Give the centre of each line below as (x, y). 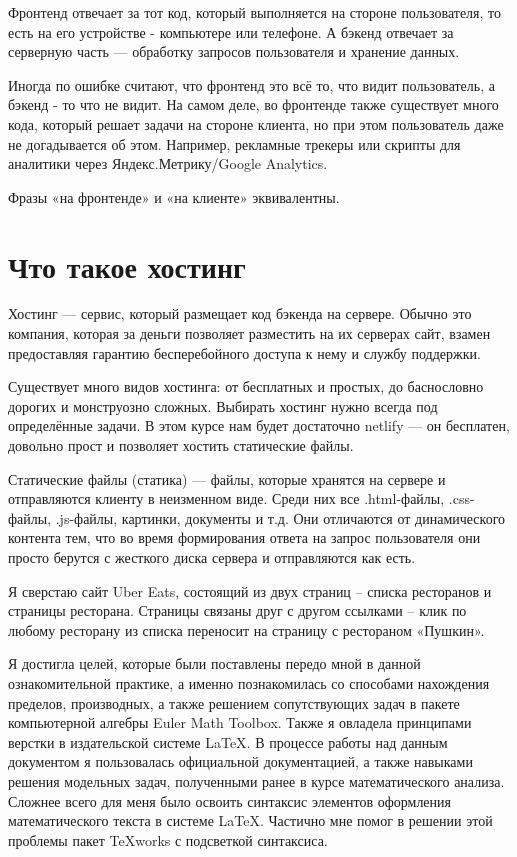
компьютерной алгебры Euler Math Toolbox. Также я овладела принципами (240, 722)
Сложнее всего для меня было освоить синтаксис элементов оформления (230, 800)
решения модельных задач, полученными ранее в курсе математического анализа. (256, 780)
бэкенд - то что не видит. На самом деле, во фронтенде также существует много (253, 104)
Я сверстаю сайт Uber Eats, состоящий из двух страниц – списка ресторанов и (250, 590)
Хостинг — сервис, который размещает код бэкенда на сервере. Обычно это (240, 313)
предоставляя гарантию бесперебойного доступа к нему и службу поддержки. (244, 352)
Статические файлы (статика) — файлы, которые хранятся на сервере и (227, 478)
